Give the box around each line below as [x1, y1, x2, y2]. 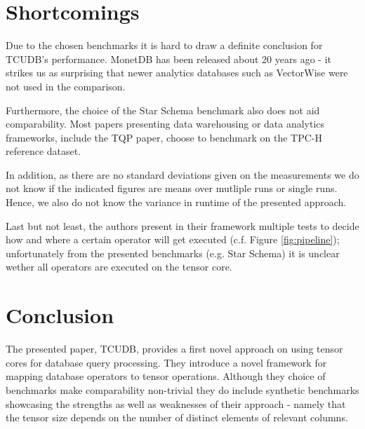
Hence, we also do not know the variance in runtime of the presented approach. [6, 195, 347, 210]
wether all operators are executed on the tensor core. [6, 259, 232, 274]
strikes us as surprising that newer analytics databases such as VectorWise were [6, 65, 348, 80]
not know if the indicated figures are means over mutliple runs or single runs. [6, 181, 338, 196]
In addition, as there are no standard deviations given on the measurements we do [6, 167, 359, 182]
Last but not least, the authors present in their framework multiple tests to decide [6, 218, 359, 233]
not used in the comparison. [6, 79, 126, 93]
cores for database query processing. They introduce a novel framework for [6, 355, 327, 369]
